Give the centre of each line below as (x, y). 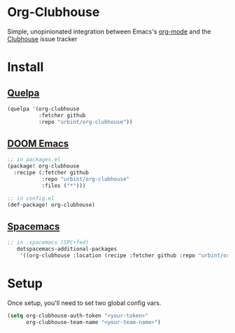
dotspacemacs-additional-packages (67, 249)
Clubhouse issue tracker (42, 38)
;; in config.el (31, 198)
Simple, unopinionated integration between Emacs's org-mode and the (109, 31)
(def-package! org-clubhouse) (51, 205)
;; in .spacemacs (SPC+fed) (48, 243)
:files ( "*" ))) (64, 186)
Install (26, 67)
